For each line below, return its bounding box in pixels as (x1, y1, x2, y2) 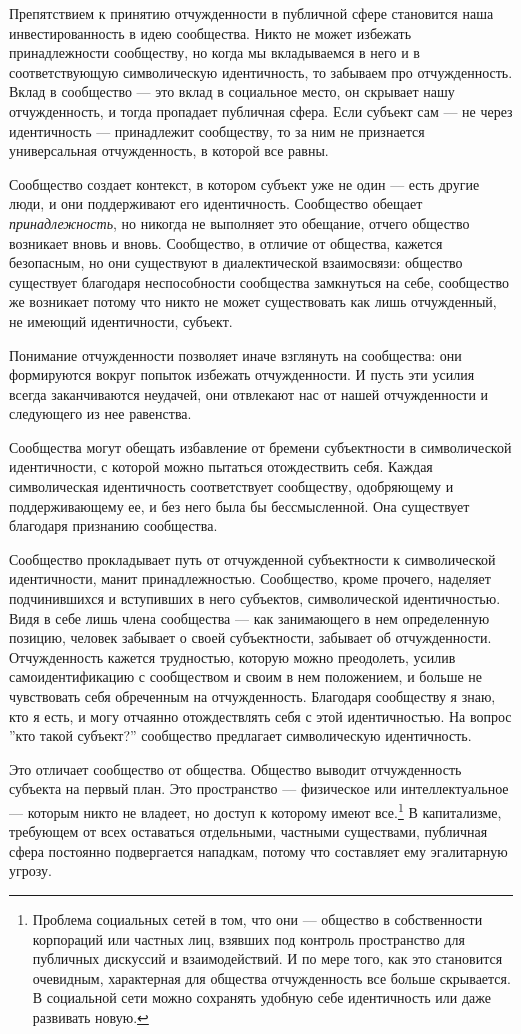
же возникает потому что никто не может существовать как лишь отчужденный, (9, 291, 497, 312)
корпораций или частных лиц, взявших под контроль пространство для (32, 928, 465, 949)
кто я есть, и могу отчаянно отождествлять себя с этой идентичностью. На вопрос (9, 705, 512, 726)
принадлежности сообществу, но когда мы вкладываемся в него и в (9, 42, 420, 63)
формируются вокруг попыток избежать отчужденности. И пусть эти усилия (9, 364, 475, 385)
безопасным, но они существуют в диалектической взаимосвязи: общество (9, 252, 463, 273)
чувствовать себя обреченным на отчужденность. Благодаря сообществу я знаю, (9, 686, 496, 706)
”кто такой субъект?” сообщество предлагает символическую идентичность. (9, 725, 472, 746)
